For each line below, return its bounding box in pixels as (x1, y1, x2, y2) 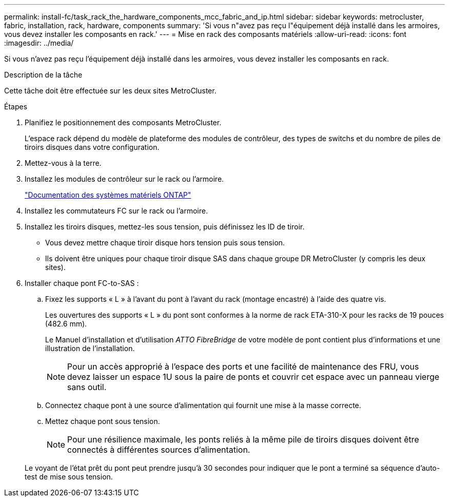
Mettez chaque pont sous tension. (45, 417, 160, 426)
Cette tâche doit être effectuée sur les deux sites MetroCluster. (4, 86, 217, 95)
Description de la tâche (4, 70, 83, 79)
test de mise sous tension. (25, 472, 113, 481)
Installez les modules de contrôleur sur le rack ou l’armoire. (25, 175, 224, 183)
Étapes (4, 102, 28, 111)
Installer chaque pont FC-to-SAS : (25, 279, 139, 287)
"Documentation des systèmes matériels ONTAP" (25, 190, 191, 199)
